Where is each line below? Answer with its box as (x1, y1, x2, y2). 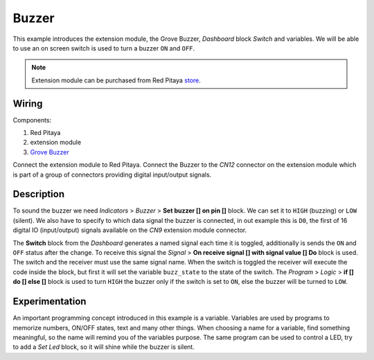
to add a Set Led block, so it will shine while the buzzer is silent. (12, 343, 195, 351)
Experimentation (12, 296, 87, 307)
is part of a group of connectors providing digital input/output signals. (12, 170, 212, 179)
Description (12, 188, 65, 200)
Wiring (12, 98, 43, 109)
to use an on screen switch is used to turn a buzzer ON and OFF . (12, 44, 195, 52)
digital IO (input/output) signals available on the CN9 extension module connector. (12, 226, 247, 235)
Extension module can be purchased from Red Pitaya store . (31, 76, 201, 84)
